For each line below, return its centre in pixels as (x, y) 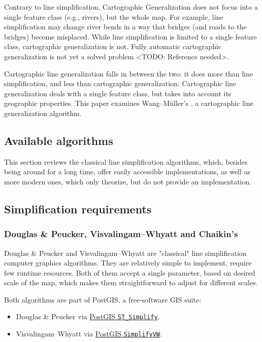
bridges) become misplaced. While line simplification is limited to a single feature (130, 36)
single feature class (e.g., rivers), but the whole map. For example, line (114, 16)
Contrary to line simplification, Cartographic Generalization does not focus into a (131, 7)
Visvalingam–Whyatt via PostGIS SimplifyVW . (89, 334)
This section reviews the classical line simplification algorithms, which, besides (126, 161)
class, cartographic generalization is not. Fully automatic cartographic (113, 46)
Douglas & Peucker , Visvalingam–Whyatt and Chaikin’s (121, 234)
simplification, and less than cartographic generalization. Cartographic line (120, 83)
